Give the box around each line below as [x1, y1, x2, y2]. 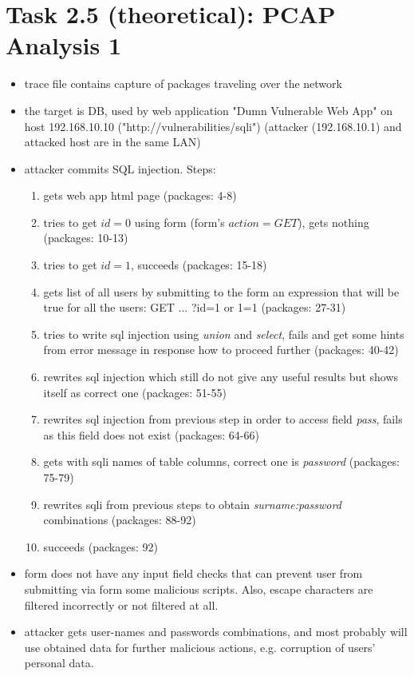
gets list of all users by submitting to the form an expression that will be [43, 283, 400, 300]
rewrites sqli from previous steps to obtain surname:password [43, 495, 341, 512]
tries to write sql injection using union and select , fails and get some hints [43, 325, 404, 342]
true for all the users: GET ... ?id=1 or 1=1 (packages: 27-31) [43, 299, 346, 316]
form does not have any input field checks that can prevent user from [24, 565, 363, 582]
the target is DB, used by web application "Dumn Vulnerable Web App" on [24, 101, 393, 118]
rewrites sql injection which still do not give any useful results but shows [43, 368, 399, 385]
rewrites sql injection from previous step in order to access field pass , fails [43, 411, 403, 427]
